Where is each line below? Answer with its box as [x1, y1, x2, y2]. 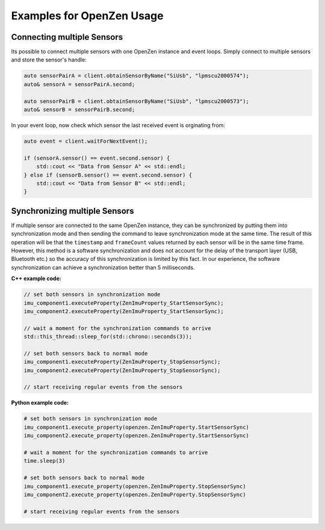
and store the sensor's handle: [11, 56, 87, 63]
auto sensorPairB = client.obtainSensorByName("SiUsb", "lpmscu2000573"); [23, 98, 250, 105]
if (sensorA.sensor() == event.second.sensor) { [23, 154, 170, 161]
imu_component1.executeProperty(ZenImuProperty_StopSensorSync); [23, 358, 221, 366]
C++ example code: [11, 275, 61, 282]
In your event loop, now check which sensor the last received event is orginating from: [11, 121, 226, 129]
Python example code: [11, 399, 69, 407]
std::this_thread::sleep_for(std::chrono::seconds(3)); [23, 333, 193, 340]
